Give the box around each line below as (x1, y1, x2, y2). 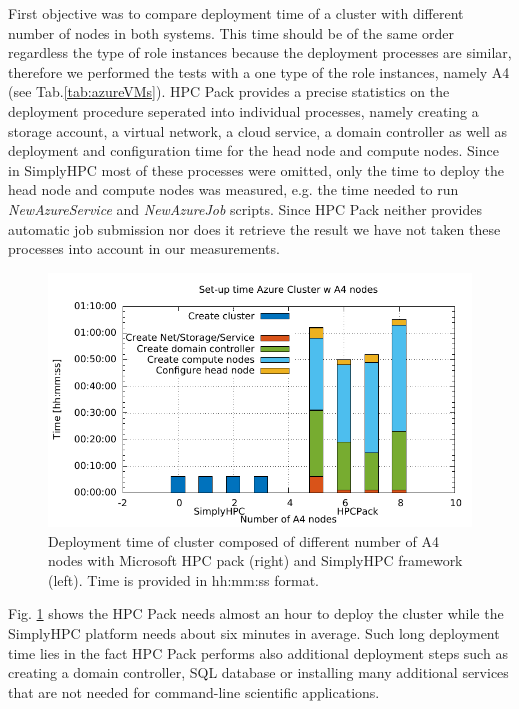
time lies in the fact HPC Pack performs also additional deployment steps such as (8, 642, 508, 663)
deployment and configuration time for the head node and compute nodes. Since (8, 140, 499, 161)
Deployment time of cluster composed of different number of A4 (48, 530, 439, 551)
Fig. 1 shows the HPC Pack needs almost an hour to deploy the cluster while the (8, 603, 504, 624)
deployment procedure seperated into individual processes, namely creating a (8, 100, 479, 121)
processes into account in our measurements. (8, 238, 280, 259)
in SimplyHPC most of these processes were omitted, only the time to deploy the (8, 159, 505, 180)
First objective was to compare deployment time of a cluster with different (8, 3, 464, 23)
